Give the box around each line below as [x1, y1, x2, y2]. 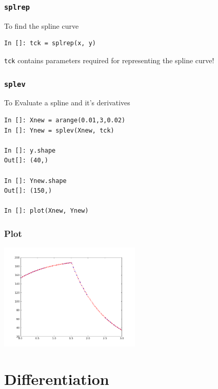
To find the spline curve [4, 20, 79, 31]
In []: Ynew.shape [4, 177, 67, 184]
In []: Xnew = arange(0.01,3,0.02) [4, 117, 126, 124]
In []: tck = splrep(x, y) [4, 40, 96, 47]
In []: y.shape [4, 146, 56, 154]
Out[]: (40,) [4, 157, 48, 164]
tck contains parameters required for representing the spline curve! [4, 54, 214, 65]
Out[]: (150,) [4, 187, 52, 195]
